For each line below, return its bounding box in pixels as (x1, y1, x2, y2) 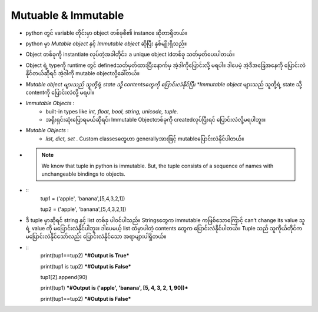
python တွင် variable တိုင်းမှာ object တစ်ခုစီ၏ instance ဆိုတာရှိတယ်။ (25, 29, 188, 36)
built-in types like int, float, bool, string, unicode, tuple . (45, 108, 178, 115)
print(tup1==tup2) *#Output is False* (40, 295, 131, 302)
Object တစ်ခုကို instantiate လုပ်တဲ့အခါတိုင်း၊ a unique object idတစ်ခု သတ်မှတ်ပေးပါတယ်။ (25, 51, 235, 58)
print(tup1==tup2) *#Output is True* (40, 252, 130, 259)
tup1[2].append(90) (40, 273, 88, 280)
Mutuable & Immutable (11, 9, 124, 22)
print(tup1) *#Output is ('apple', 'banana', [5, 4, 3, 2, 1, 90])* (40, 284, 188, 291)
